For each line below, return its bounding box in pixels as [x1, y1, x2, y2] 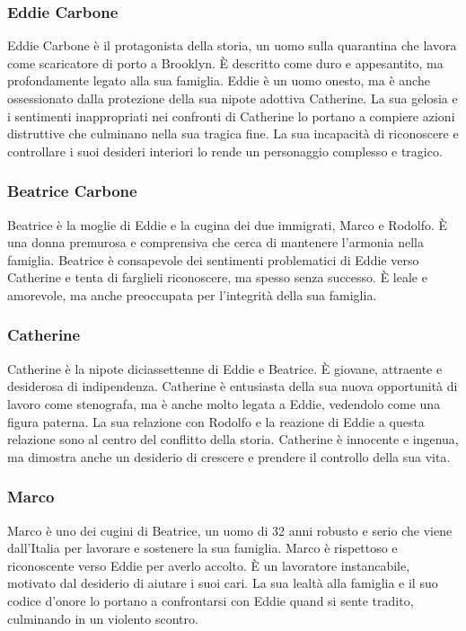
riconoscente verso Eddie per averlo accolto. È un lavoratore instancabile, [7, 555, 410, 574]
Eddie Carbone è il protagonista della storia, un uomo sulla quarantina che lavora [7, 36, 457, 55]
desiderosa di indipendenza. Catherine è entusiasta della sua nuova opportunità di [7, 377, 458, 395]
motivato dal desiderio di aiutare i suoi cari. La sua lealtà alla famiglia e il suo [7, 573, 438, 592]
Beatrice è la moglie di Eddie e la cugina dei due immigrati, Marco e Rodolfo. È [7, 215, 448, 234]
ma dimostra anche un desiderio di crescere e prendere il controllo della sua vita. [7, 447, 451, 466]
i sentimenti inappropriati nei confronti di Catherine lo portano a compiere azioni [7, 106, 455, 125]
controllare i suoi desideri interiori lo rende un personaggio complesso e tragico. [7, 141, 443, 160]
